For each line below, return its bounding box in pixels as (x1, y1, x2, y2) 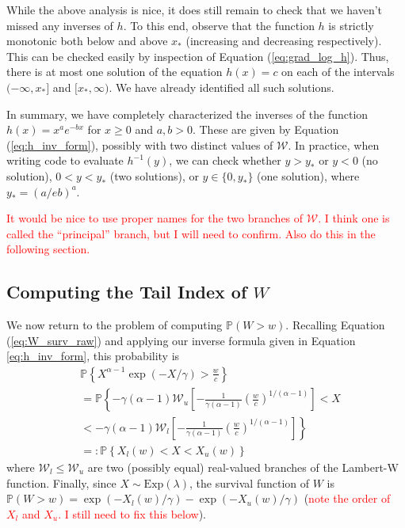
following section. (6, 241, 90, 257)
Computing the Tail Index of (6, 279, 247, 304)
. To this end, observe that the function (123, 17, 315, 33)
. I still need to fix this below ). (58, 505, 207, 522)
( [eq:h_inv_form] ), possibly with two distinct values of (6, 136, 273, 153)
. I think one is (318, 210, 390, 226)
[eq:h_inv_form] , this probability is (6, 348, 180, 364)
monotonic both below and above (6, 32, 168, 49)
